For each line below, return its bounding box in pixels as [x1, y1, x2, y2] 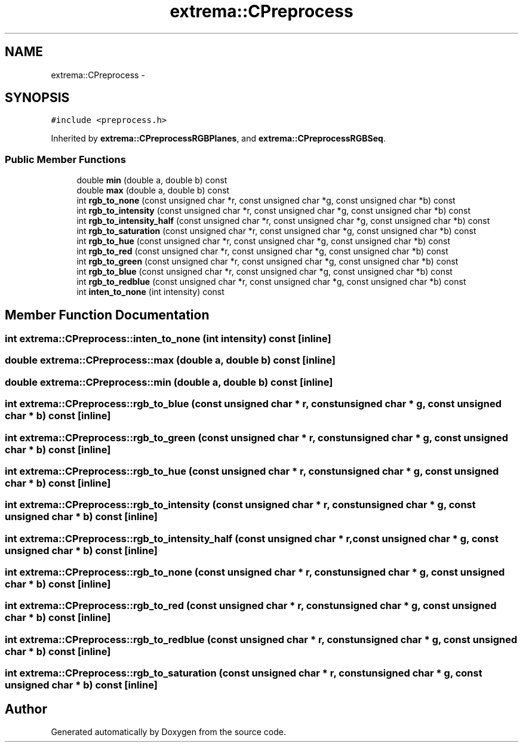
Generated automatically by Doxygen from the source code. [51, 727, 287, 737]
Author [5, 701, 47, 717]
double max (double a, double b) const [76, 185, 230, 196]
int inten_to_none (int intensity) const [76, 287, 224, 297]
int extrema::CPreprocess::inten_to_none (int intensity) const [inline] [5, 333, 331, 345]
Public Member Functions [5, 153, 126, 165]
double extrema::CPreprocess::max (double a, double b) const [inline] [5, 354, 336, 367]
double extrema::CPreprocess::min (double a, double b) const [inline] [5, 376, 333, 388]
